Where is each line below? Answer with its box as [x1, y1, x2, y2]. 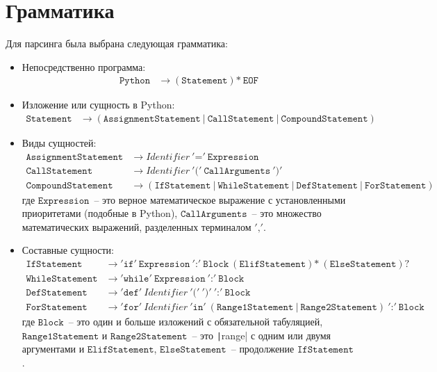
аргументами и [22, 341, 85, 356]
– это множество [252, 206, 322, 220]
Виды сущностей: [22, 135, 97, 149]
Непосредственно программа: [22, 59, 146, 74]
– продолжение [231, 341, 295, 356]
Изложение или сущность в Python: [22, 97, 175, 112]
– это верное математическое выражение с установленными [94, 192, 346, 207]
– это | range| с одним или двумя [192, 327, 331, 342]
